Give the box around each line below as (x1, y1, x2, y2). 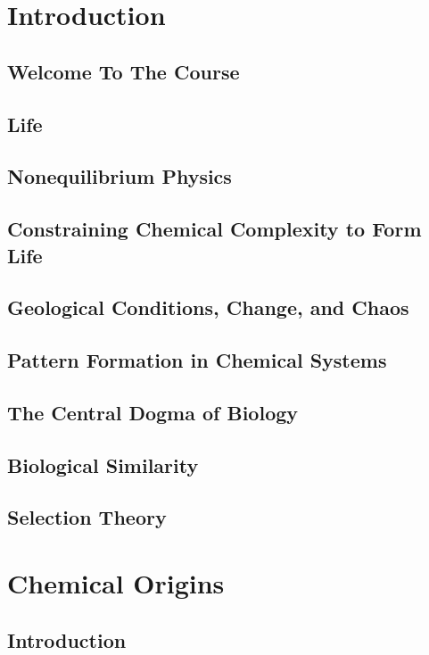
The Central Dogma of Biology (7, 398, 299, 426)
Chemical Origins (7, 564, 225, 601)
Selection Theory (7, 503, 167, 531)
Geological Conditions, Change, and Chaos (7, 294, 409, 321)
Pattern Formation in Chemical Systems (7, 346, 387, 374)
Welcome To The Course (7, 57, 240, 85)
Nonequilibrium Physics (7, 162, 232, 190)
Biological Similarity (7, 451, 199, 478)
